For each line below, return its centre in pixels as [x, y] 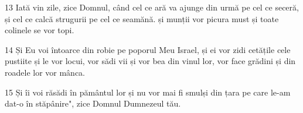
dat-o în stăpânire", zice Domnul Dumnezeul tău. [93, 103]
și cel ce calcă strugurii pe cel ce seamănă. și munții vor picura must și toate [142, 18]
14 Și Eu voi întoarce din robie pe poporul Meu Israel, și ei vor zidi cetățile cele [148, 49]
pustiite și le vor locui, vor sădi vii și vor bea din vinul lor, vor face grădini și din [150, 61]
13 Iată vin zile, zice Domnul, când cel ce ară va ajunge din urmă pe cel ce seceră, [152, 7]
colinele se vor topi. [40, 30]
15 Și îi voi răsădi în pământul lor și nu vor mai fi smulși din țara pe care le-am [148, 92]
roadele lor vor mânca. [45, 72]
